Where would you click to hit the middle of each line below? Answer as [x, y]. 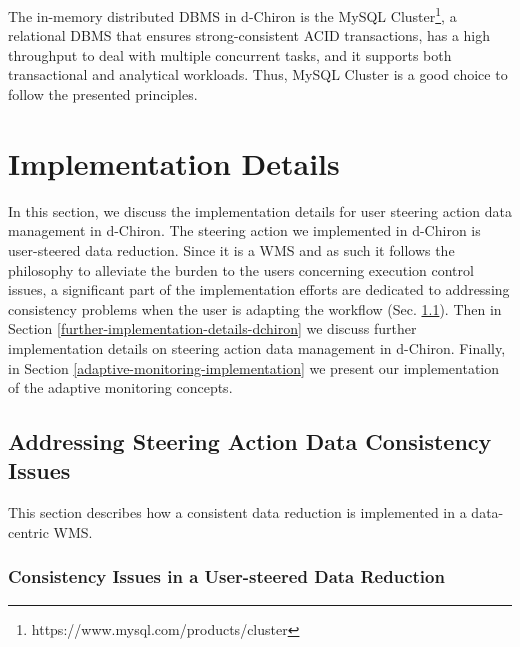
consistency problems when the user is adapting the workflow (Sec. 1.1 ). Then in [255, 308]
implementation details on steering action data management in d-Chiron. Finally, [257, 347]
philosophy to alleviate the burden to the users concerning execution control [241, 269]
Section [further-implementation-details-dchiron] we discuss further [212, 328]
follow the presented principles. [103, 94]
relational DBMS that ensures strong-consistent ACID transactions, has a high [249, 35]
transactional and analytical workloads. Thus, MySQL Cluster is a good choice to [258, 74]
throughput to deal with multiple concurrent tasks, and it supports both [230, 54]
